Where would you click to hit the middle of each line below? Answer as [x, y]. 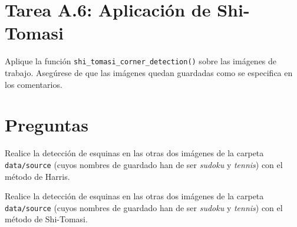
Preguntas [47, 125]
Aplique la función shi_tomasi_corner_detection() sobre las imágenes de [141, 61]
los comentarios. [34, 84]
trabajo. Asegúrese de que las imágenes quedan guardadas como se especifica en [149, 72]
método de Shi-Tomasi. [46, 219]
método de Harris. [37, 176]
